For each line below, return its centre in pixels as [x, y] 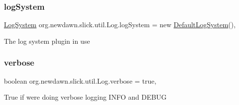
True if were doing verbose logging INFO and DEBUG [85, 97]
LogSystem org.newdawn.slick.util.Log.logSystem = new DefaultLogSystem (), [120, 25]
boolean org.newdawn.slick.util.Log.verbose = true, [80, 80]
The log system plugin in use [47, 41]
